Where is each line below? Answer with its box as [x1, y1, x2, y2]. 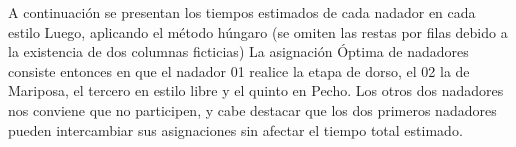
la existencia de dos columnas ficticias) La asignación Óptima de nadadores [8, 41, 469, 62]
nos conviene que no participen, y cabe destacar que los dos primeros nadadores [8, 99, 497, 120]
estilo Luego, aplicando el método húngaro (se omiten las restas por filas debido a [8, 21, 508, 42]
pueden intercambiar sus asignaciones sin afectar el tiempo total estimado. [8, 119, 463, 140]
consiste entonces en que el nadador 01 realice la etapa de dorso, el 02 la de [8, 60, 470, 81]
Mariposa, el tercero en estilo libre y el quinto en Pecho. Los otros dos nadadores [8, 80, 504, 101]
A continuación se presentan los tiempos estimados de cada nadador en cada [8, 2, 476, 22]
